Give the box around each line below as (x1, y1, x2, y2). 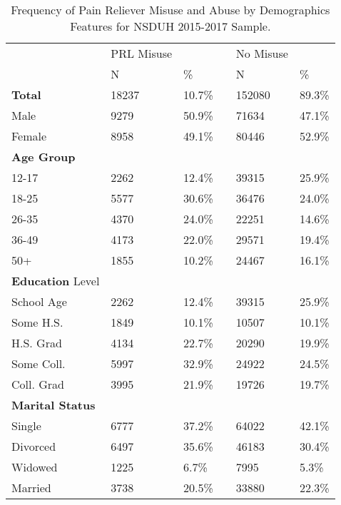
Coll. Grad (11, 376, 64, 392)
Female (11, 128, 47, 144)
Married (11, 479, 51, 496)
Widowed (11, 459, 58, 475)
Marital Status (11, 397, 96, 413)
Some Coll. (11, 355, 66, 372)
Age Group (11, 148, 76, 165)
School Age (11, 293, 67, 310)
